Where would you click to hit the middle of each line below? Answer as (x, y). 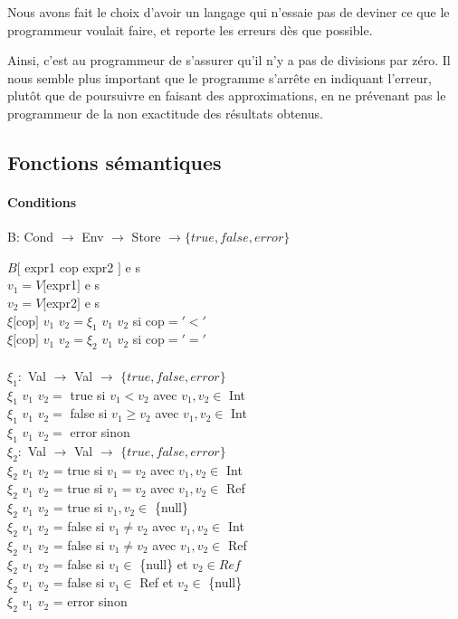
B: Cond (31, 237)
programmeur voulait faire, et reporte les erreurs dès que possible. (190, 29)
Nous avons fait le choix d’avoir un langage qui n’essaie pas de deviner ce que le (229, 12)
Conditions (42, 201)
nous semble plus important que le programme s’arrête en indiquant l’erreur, (219, 77)
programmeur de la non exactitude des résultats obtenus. (165, 113)
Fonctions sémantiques (114, 162)
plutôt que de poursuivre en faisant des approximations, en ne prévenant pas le (227, 95)
